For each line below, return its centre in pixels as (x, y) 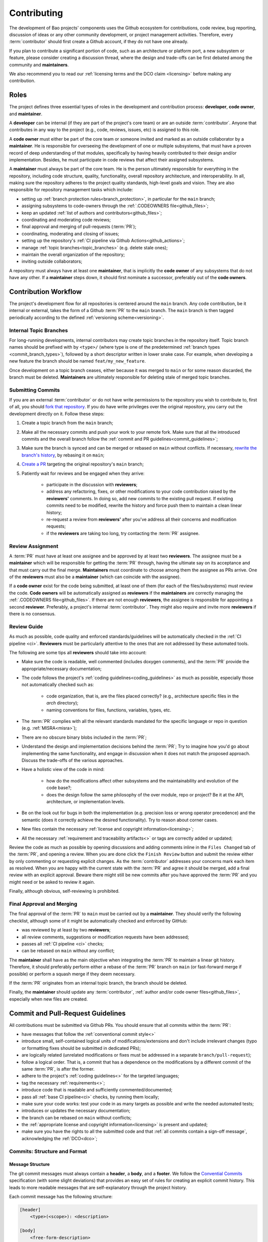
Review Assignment (34, 546)
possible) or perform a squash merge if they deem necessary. (72, 974)
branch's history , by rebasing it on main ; (63, 455)
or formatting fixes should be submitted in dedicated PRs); (81, 1048)
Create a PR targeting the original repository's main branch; (83, 464)
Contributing (36, 13)
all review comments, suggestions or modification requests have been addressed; (105, 937)
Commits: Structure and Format (48, 1151)
